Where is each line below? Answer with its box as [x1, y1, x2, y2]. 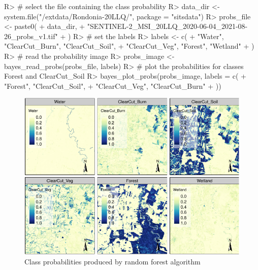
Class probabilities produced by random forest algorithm [24, 256, 201, 266]
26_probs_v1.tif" [4, 30, 58, 41]
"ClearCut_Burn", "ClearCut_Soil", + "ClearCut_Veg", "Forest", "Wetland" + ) [4, 41, 254, 51]
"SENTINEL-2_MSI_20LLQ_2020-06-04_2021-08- [87, 21, 248, 31]
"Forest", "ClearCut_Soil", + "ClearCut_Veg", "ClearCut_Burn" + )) [4, 80, 221, 91]
